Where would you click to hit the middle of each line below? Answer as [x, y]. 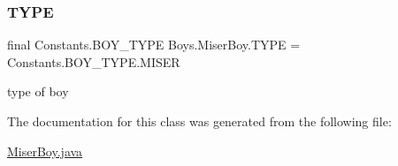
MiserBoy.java [45, 151]
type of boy [38, 91]
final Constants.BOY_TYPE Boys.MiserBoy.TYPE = [154, 45]
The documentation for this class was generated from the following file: [199, 121]
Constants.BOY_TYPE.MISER [94, 61]
